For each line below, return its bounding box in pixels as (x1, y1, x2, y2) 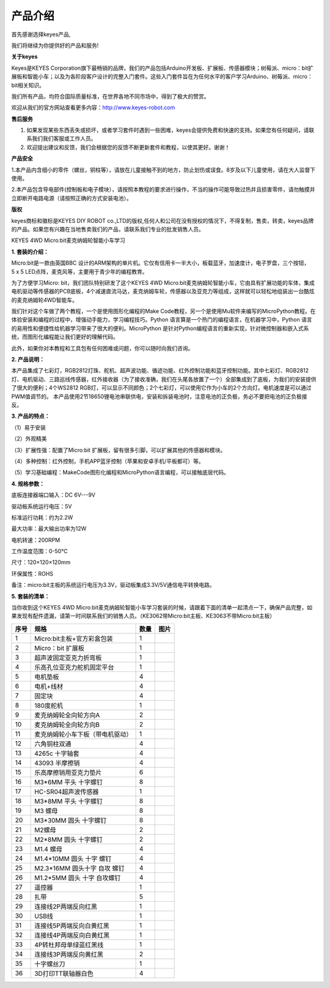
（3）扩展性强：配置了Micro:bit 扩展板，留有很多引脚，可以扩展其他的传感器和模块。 (11, 446, 226, 453)
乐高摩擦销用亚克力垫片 (34, 768, 102, 777)
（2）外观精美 (11, 435, 47, 442)
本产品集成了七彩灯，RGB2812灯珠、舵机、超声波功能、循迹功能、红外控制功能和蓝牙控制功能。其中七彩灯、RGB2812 (11, 367, 309, 374)
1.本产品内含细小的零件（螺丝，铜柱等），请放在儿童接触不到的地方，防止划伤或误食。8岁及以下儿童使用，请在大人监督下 (11, 166, 316, 173)
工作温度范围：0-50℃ (11, 548, 68, 555)
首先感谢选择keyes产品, (11, 31, 71, 38)
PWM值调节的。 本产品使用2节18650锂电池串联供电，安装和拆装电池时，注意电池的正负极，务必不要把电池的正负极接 (11, 393, 308, 400)
